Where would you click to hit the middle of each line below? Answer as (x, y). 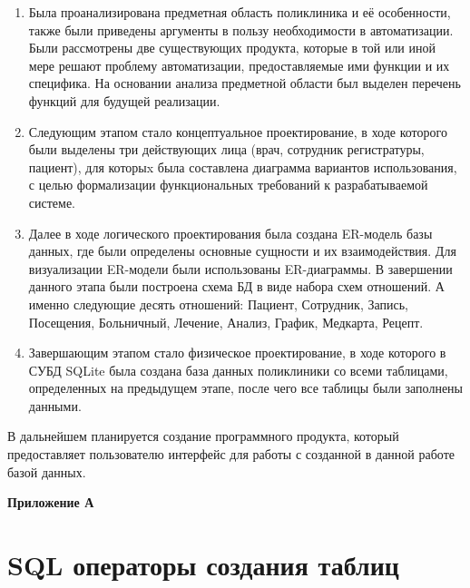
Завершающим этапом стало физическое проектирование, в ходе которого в (237, 353)
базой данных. (47, 471)
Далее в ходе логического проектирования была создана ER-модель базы (230, 233)
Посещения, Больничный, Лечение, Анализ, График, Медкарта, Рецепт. (226, 322)
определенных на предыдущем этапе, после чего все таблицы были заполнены (246, 388)
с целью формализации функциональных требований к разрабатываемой (228, 185)
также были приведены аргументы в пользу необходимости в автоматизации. (241, 29)
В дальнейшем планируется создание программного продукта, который (203, 436)
